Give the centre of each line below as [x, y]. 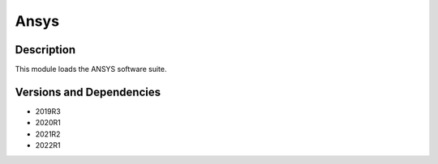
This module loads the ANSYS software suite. [91, 69]
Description [45, 50]
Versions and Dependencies [88, 92]
